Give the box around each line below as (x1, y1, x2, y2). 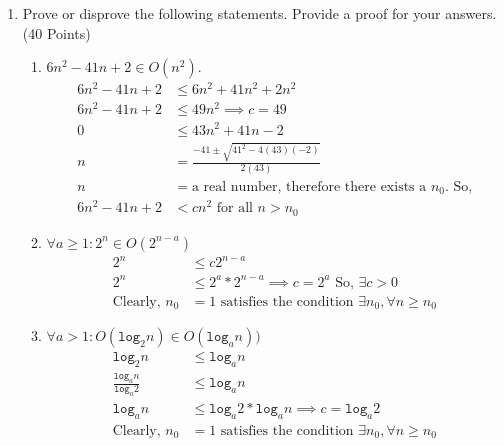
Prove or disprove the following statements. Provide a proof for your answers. (22, 3, 497, 23)
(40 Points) (22, 22, 91, 43)
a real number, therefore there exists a (191, 179, 427, 194)
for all (216, 201, 253, 216)
